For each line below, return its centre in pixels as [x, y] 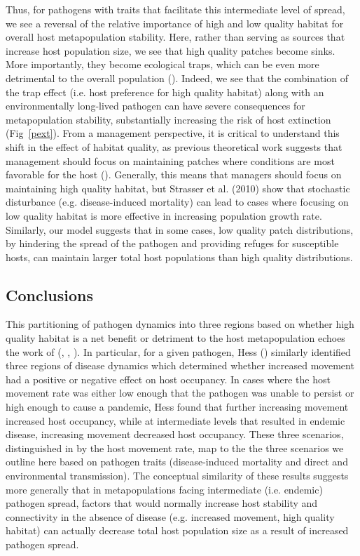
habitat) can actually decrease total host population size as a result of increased [177, 530]
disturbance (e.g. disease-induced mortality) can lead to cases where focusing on [177, 202]
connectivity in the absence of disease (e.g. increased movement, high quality [170, 516]
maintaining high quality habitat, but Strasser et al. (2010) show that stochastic [178, 188]
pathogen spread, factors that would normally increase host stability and [162, 503]
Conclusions [50, 294]
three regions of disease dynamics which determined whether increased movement [180, 365]
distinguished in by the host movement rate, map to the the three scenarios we [175, 448]
